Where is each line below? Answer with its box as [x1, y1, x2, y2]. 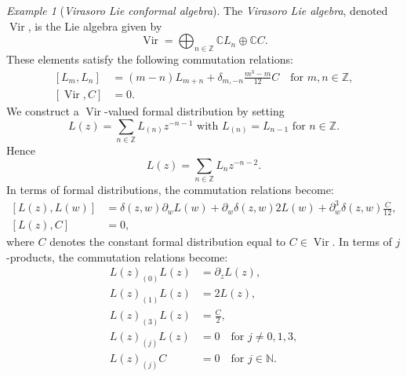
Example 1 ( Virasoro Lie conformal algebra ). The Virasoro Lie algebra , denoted [6, 2, 388, 18]
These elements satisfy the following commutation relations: [6, 50, 293, 67]
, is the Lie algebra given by [27, 17, 162, 34]
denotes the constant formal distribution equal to [49, 232, 286, 249]
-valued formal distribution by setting [104, 103, 285, 119]
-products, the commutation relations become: [6, 248, 228, 265]
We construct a [6, 103, 79, 119]
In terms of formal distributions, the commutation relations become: [6, 181, 334, 197]
